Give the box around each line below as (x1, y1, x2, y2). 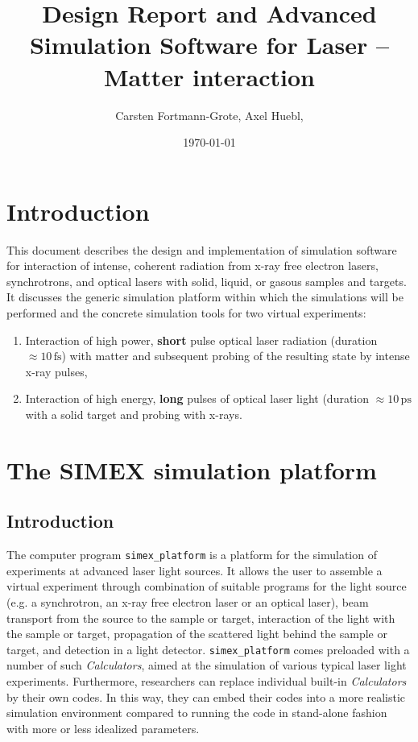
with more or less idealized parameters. (6, 719, 200, 736)
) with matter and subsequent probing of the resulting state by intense (61, 347, 410, 364)
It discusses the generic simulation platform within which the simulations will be (6, 288, 404, 305)
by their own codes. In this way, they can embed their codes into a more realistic (6, 688, 406, 705)
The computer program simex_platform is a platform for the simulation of (6, 546, 377, 563)
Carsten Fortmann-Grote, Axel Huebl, (115, 106, 304, 123)
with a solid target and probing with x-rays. (25, 405, 242, 422)
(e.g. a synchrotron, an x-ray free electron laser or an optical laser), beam (6, 593, 369, 610)
